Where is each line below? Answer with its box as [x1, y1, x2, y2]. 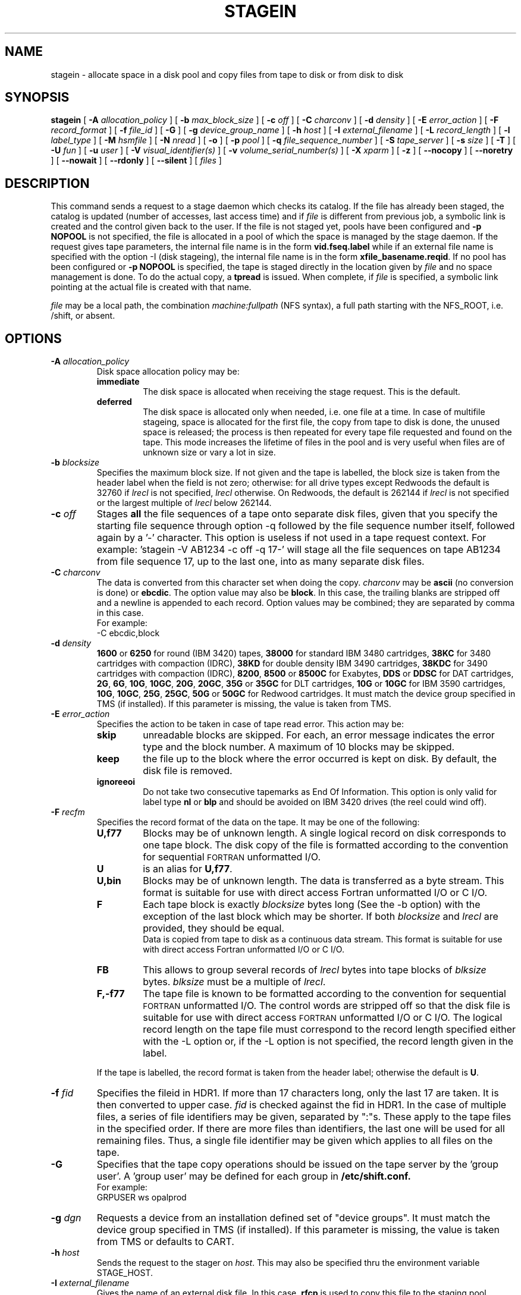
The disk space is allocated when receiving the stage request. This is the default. [143, 386, 460, 397]
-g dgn [51, 1212, 81, 1224]
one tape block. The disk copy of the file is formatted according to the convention [143, 839, 509, 851]
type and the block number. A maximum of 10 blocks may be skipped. [143, 741, 455, 753]
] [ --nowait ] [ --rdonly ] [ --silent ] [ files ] [51, 155, 222, 166]
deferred [96, 397, 132, 407]
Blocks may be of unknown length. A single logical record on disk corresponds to [143, 827, 506, 840]
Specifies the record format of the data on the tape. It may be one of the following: [96, 817, 420, 828]
